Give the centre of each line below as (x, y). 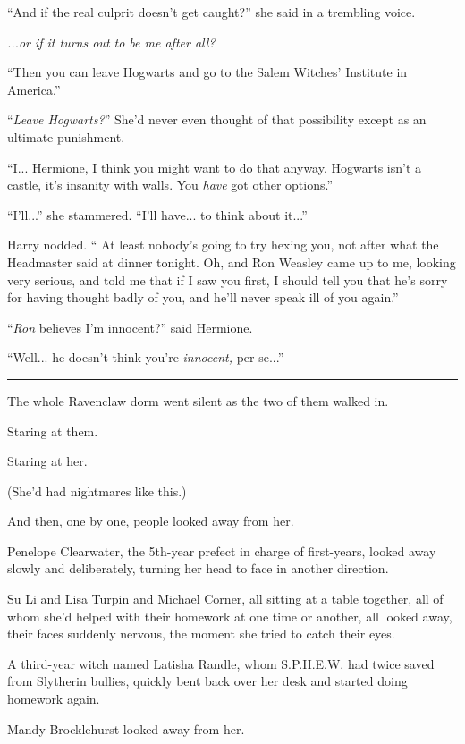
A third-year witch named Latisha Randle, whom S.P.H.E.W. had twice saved (221, 663)
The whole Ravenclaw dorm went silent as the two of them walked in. (198, 400)
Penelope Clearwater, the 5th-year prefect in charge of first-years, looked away (222, 550)
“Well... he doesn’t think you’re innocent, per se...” (146, 357)
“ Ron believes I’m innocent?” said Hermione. (130, 327)
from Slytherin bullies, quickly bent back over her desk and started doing (207, 681)
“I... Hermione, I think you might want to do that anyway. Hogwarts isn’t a (215, 167)
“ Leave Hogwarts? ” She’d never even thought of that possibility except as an (217, 119)
